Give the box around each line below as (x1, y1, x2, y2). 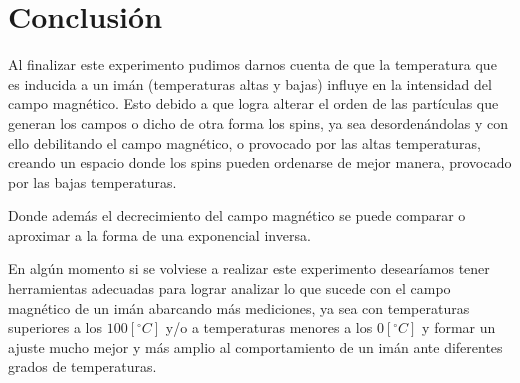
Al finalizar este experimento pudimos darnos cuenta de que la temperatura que (8, 54, 497, 75)
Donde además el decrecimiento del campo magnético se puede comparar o (8, 205, 466, 226)
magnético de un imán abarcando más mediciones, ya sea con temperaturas (8, 297, 470, 318)
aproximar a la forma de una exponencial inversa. (8, 224, 311, 245)
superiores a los (8, 317, 103, 338)
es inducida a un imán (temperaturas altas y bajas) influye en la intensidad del (8, 73, 492, 94)
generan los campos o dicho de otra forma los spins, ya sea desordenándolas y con (8, 112, 509, 133)
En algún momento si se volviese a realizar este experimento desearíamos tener (8, 258, 490, 279)
